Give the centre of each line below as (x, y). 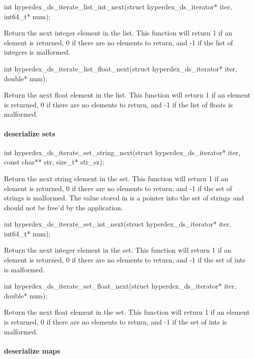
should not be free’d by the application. (64, 207)
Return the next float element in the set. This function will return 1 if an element (127, 312)
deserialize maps (32, 350)
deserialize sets (30, 133)
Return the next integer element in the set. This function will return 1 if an (118, 250)
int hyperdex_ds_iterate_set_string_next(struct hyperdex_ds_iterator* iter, (122, 152)
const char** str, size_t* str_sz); (54, 162)
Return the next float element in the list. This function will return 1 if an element (127, 95)
